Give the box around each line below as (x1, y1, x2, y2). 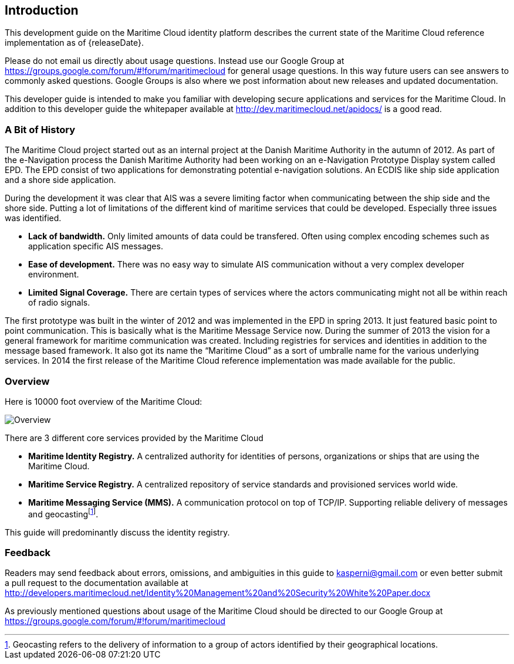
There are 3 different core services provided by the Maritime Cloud (5, 432, 263, 443)
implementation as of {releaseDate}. (5, 38, 144, 48)
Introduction (5, 3, 79, 18)
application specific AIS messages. (28, 241, 163, 252)
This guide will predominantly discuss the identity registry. (5, 527, 230, 537)
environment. (28, 269, 79, 280)
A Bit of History (5, 123, 76, 135)
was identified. (5, 213, 62, 223)
